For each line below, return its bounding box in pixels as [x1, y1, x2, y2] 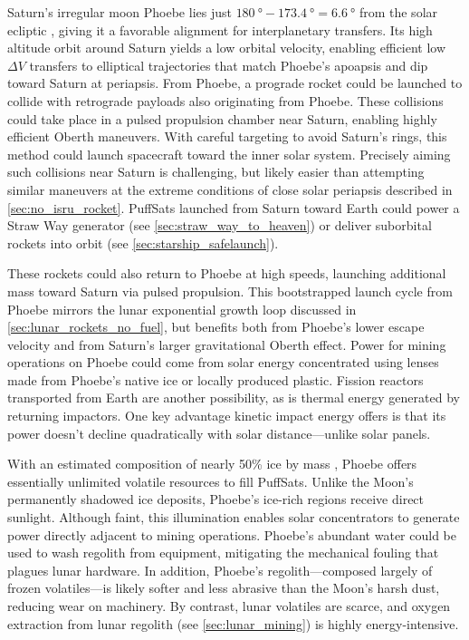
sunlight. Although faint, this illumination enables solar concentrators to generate [7, 508, 460, 527]
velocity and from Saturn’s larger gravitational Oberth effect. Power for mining [7, 335, 446, 354]
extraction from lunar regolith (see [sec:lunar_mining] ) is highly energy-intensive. [7, 614, 459, 633]
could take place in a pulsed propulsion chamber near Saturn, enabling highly [7, 109, 437, 128]
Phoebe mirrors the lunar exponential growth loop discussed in [7, 299, 357, 318]
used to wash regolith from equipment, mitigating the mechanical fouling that [7, 543, 439, 562]
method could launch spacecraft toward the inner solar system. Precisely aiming [7, 144, 451, 163]
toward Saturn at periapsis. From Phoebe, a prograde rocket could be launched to [7, 73, 463, 92]
